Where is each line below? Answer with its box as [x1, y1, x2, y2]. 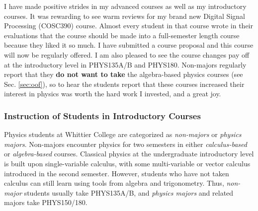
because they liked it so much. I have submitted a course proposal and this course [4, 40, 254, 50]
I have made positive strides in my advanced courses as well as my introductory [4, 1, 247, 11]
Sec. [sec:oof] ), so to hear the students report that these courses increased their [4, 78, 245, 89]
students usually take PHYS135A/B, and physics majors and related [24, 187, 234, 198]
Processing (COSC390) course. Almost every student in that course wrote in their [4, 20, 253, 31]
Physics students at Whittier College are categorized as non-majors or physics [4, 129, 242, 140]
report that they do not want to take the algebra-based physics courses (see [4, 69, 243, 79]
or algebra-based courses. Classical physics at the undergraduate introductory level [4, 148, 254, 159]
